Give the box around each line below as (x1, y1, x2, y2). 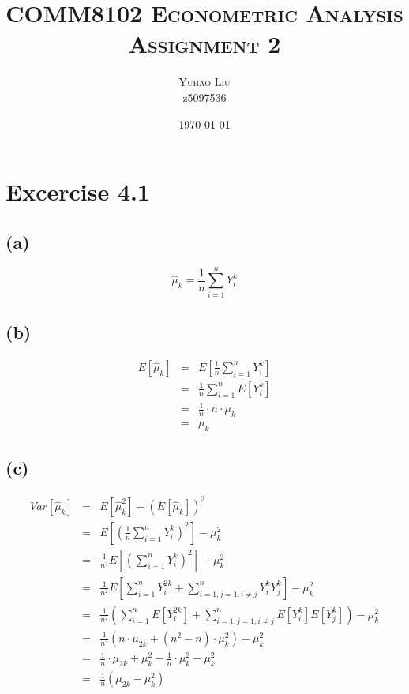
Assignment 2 (128, 28, 281, 60)
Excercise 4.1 (6, 175, 151, 208)
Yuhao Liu (178, 73, 231, 90)
